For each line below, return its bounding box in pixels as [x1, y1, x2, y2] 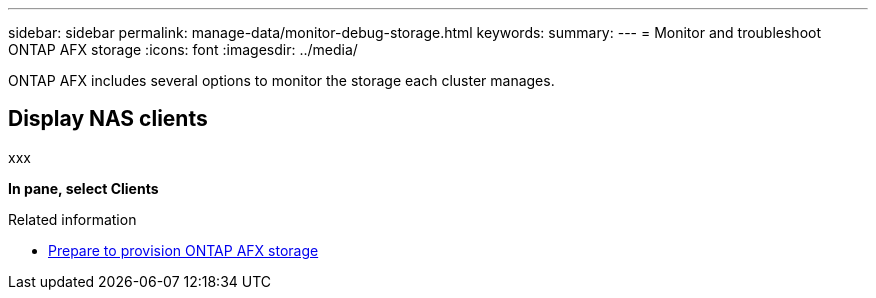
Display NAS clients [8, 106, 208, 132]
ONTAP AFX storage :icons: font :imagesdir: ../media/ [8, 41, 358, 58]
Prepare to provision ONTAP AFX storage [48, 241, 319, 259]
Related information [8, 210, 137, 228]
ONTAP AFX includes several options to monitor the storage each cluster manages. [8, 72, 555, 89]
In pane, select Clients [8, 179, 159, 197]
